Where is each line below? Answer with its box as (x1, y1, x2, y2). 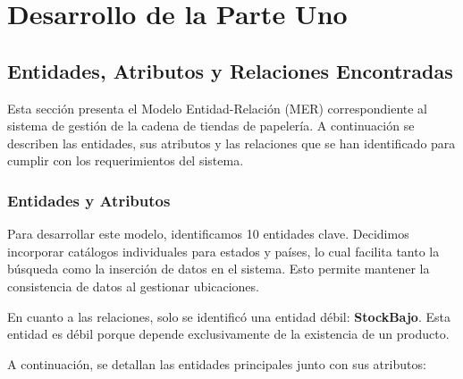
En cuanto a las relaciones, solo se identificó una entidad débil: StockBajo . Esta (7, 307, 450, 325)
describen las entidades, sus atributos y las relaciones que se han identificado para (7, 133, 456, 152)
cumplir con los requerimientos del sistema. (7, 151, 244, 170)
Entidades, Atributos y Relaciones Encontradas (7, 56, 453, 84)
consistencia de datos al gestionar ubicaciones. (7, 276, 259, 295)
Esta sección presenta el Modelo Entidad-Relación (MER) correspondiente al (7, 98, 428, 117)
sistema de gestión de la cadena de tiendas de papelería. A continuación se (7, 116, 415, 135)
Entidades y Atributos (7, 189, 171, 211)
